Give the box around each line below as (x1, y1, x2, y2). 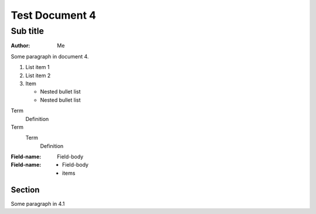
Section (11, 185, 40, 195)
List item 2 (25, 72, 51, 79)
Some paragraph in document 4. (11, 53, 89, 60)
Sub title (11, 26, 44, 36)
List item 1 (25, 64, 50, 71)
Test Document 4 (11, 9, 97, 22)
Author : (11, 42, 30, 49)
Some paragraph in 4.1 (11, 200, 65, 207)
